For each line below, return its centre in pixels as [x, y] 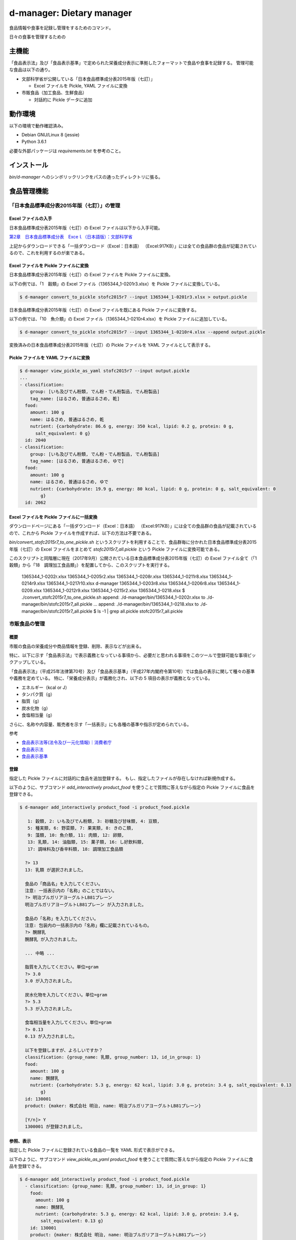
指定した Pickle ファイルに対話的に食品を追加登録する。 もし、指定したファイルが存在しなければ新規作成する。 [123, 778]
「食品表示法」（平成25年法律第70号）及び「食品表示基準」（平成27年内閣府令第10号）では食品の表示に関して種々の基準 [132, 671]
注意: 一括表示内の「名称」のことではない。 [71, 891]
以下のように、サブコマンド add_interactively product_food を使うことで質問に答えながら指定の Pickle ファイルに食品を [132, 787]
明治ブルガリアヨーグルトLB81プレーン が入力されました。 [86, 904]
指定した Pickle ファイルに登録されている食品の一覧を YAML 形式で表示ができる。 [93, 1150]
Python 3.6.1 [34, 142]
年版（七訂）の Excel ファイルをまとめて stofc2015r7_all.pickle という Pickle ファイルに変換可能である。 [116, 549]
